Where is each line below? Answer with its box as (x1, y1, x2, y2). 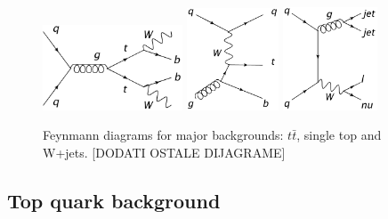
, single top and (296, 126, 382, 144)
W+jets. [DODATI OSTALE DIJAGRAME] (43, 142, 286, 161)
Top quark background (7, 186, 221, 214)
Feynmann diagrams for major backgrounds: (43, 126, 284, 144)
